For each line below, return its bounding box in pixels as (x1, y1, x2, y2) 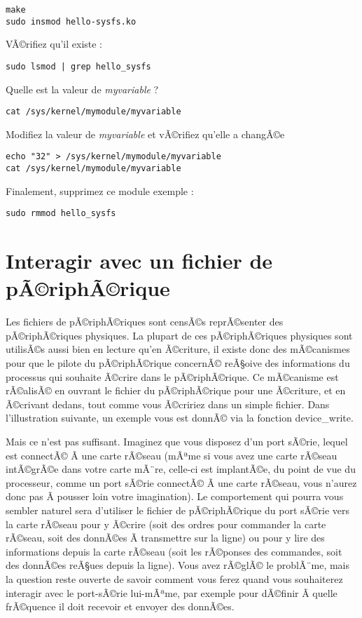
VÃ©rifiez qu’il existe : (6, 36, 103, 51)
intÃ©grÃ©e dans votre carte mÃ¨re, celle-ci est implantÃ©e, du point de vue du (6, 462, 356, 476)
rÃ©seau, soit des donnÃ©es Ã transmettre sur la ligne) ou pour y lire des (6, 530, 325, 545)
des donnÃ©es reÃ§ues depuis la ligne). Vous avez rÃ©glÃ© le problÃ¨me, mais (6, 558, 350, 572)
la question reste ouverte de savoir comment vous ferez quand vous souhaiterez (6, 571, 343, 586)
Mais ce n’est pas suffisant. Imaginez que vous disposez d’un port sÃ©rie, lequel (6, 434, 348, 449)
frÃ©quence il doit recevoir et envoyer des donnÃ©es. (6, 599, 235, 614)
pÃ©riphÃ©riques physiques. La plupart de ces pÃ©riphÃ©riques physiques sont (6, 328, 353, 342)
